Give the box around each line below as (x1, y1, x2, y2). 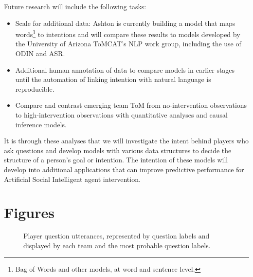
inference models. (15, 119, 67, 129)
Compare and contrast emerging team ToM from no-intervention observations (15, 100, 247, 110)
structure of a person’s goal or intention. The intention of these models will (4, 155, 228, 165)
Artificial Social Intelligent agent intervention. (4, 174, 141, 184)
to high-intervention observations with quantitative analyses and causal (15, 110, 228, 119)
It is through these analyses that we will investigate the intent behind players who (4, 136, 249, 146)
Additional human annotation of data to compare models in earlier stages (15, 64, 235, 75)
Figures (4, 202, 54, 222)
